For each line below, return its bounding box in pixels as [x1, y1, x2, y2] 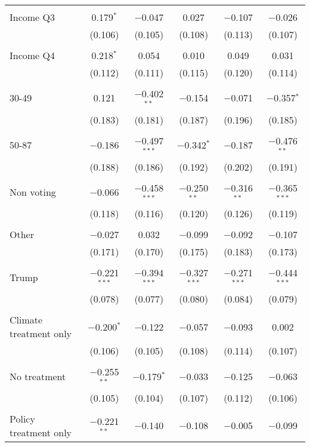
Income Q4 [10, 48, 55, 62]
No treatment [10, 369, 66, 383]
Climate [10, 313, 43, 327]
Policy [10, 411, 35, 426]
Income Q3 [10, 10, 55, 24]
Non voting [10, 184, 56, 199]
